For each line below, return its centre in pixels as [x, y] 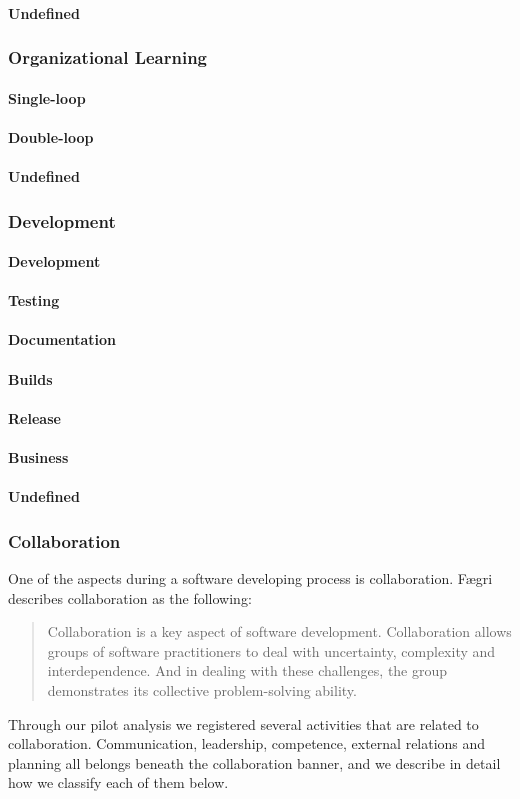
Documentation [62, 339]
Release [34, 417]
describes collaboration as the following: [130, 597]
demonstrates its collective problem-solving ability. [202, 689]
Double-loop [51, 136]
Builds [30, 378]
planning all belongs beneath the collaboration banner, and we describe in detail [254, 762]
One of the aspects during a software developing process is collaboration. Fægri [250, 577]
